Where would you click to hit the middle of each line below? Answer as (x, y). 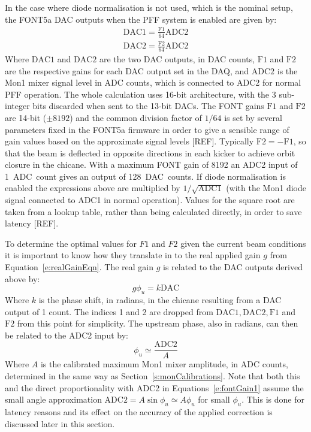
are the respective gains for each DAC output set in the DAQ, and (127, 70)
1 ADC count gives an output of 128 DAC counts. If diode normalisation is (145, 176)
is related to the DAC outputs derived (233, 267)
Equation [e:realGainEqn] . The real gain (79, 267)
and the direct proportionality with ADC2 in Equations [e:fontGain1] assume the (154, 387)
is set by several (253, 117)
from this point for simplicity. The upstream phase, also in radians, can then (158, 323)
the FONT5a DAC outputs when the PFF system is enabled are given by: (141, 19)
